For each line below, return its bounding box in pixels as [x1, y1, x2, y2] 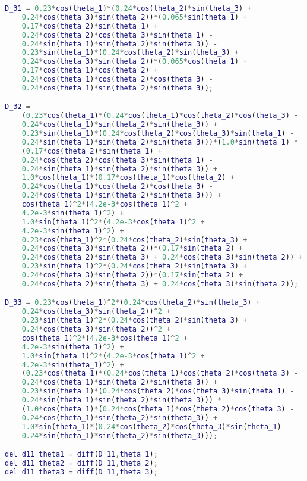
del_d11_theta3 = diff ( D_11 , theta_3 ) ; [5, 467, 158, 476]
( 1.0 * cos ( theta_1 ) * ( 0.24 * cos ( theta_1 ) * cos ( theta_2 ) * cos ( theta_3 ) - [21, 404, 295, 413]
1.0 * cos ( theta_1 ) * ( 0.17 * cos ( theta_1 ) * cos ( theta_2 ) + [21, 173, 235, 182]
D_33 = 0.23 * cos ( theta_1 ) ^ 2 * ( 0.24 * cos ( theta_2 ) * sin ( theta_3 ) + [5, 298, 260, 307]
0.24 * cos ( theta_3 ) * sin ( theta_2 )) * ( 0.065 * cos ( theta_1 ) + [21, 57, 248, 66]
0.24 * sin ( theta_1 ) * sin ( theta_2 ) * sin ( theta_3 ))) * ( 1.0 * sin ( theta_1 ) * [21, 138, 299, 146]
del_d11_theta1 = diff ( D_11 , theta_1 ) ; [5, 450, 158, 459]
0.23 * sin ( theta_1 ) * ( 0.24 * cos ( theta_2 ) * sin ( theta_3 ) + [21, 48, 239, 57]
